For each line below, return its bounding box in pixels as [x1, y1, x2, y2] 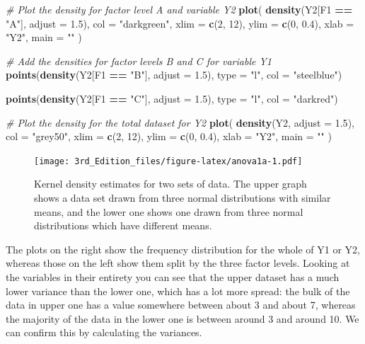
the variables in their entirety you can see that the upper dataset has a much [6, 269, 340, 284]
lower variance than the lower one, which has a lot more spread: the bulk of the [6, 283, 350, 298]
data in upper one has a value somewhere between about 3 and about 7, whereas [6, 297, 356, 312]
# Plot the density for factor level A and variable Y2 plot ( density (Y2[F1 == [6, 2, 353, 16]
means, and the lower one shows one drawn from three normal [34, 204, 303, 219]
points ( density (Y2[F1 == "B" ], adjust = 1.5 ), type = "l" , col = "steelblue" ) [6, 67, 342, 82]
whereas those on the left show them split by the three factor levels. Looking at [6, 256, 350, 270]
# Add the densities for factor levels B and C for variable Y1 [6, 53, 272, 68]
